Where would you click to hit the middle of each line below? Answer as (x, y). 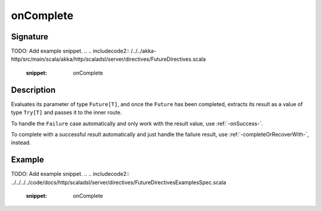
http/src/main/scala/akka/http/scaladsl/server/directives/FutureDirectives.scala (108, 59)
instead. (21, 142)
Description (33, 90)
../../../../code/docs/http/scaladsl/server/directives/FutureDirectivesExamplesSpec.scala (119, 182)
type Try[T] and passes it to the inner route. (66, 113)
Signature (30, 37)
